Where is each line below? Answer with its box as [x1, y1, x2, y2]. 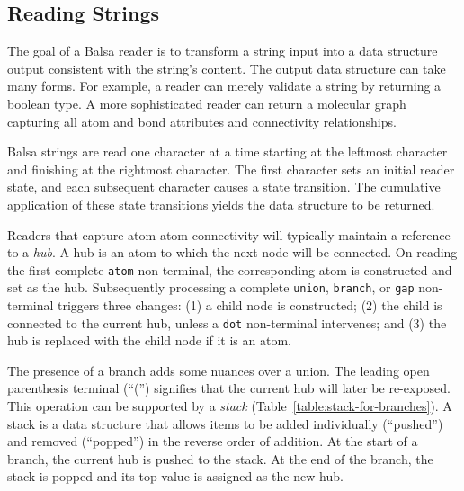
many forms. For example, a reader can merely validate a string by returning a [7, 76, 442, 95]
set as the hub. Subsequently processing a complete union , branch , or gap [7, 278, 415, 297]
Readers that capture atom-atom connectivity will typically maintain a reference [7, 225, 451, 244]
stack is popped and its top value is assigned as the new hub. [7, 467, 344, 486]
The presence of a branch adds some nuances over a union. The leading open [7, 361, 430, 379]
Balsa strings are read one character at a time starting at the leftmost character [7, 142, 448, 161]
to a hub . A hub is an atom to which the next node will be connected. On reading [7, 243, 458, 262]
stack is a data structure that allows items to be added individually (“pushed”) [7, 414, 443, 433]
